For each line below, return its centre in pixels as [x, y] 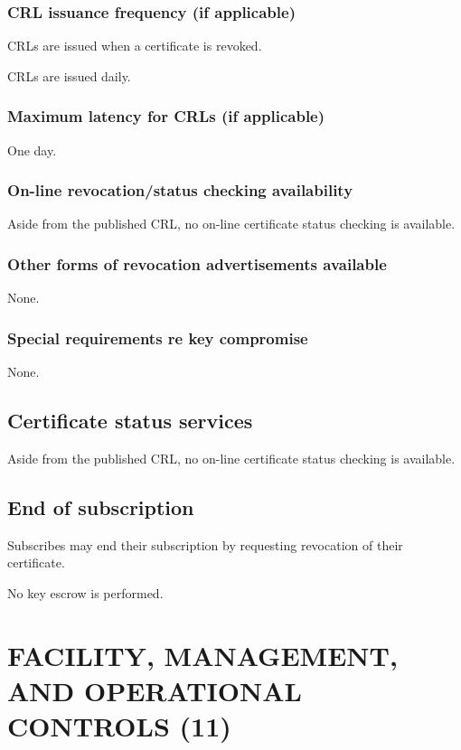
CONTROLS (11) [119, 726]
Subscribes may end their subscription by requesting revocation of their [205, 544]
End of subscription [101, 506]
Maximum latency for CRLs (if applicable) [166, 116]
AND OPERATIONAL [155, 690]
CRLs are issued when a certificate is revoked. [135, 46]
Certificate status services [130, 421]
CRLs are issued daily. [69, 75]
